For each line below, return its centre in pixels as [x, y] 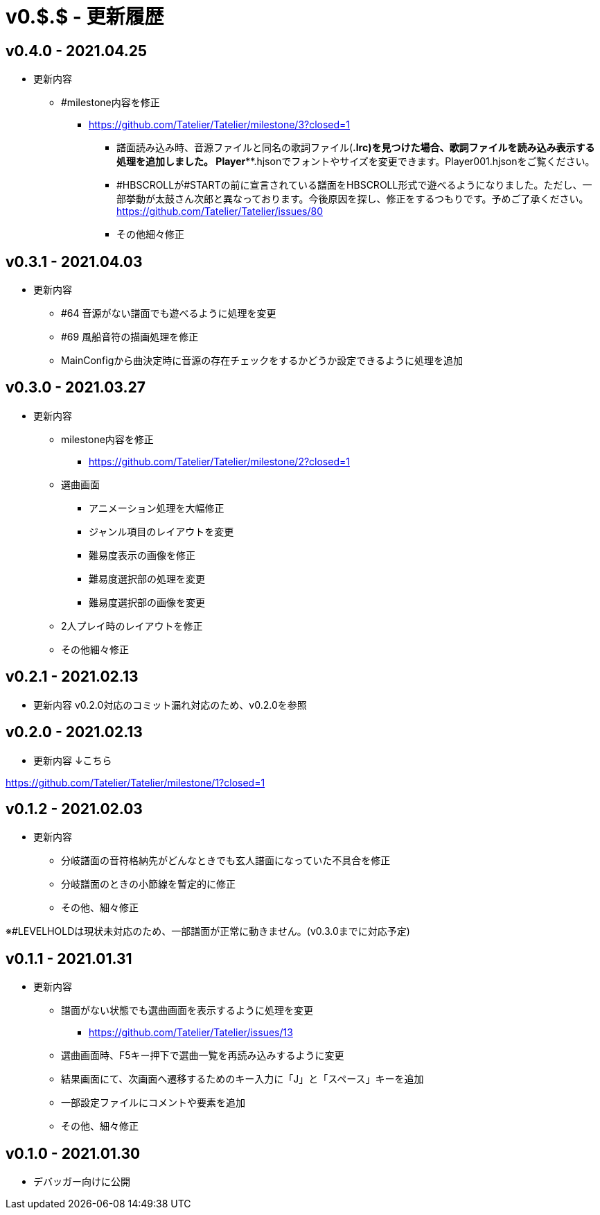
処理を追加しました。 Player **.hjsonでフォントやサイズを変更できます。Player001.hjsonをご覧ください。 [356, 162]
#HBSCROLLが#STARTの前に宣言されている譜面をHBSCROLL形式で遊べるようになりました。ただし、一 [354, 185]
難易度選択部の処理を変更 [147, 578]
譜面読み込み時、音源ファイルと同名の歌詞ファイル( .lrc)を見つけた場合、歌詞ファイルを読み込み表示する [356, 148]
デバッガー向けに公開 [82, 1182]
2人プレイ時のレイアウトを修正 [132, 626]
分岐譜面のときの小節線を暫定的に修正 [148, 884]
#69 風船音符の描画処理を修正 [130, 337]
